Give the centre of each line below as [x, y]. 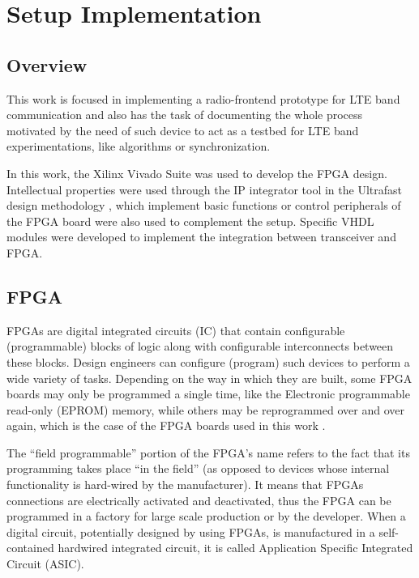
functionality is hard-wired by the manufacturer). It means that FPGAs [185, 484]
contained [30, 548]
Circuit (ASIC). [45, 564]
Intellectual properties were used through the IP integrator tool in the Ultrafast [204, 189]
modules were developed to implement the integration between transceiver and [201, 237]
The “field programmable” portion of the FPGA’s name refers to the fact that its [208, 452]
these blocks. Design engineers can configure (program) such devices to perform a [208, 361]
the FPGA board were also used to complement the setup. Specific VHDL [190, 221]
